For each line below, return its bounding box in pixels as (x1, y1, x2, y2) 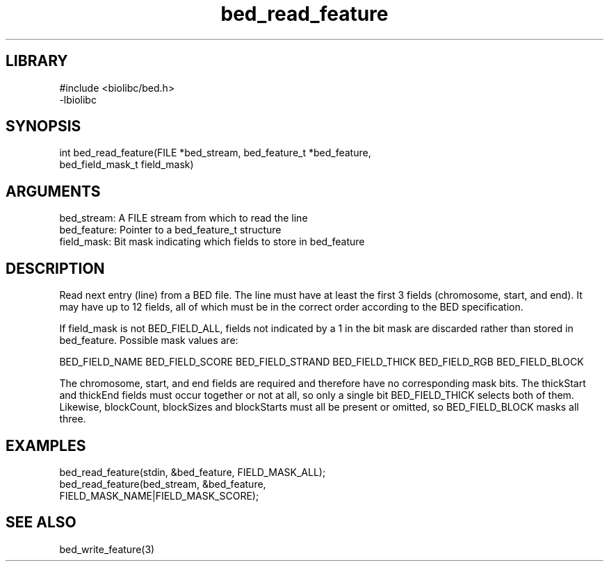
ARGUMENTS (6, 182, 101, 200)
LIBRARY (6, 52, 68, 70)
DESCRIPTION (6, 259, 105, 277)
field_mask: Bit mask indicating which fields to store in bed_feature (59, 236, 365, 248)
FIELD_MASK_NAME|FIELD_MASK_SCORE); (59, 489, 259, 502)
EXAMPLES (6, 436, 86, 454)
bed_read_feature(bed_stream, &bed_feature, (59, 477, 266, 490)
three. (59, 413, 86, 425)
